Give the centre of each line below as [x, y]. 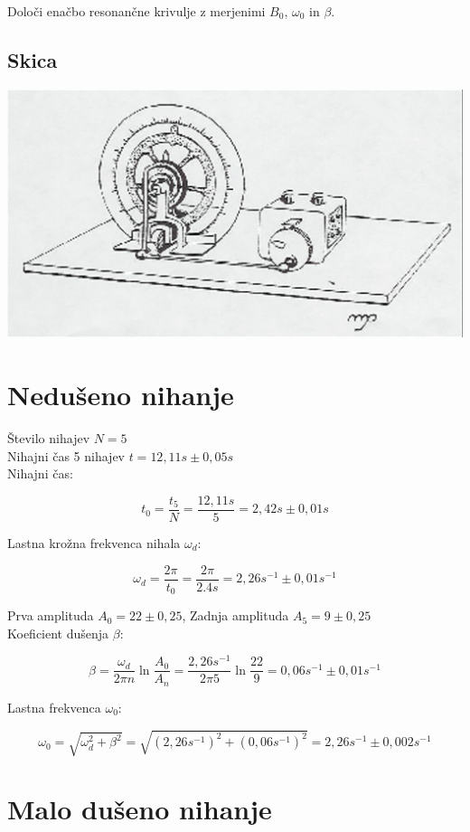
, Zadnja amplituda [235, 615]
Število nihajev [49, 438]
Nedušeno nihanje [121, 395]
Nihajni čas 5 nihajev [66, 455]
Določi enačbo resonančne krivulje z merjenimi [136, 11]
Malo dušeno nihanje [140, 809]
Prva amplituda [51, 615]
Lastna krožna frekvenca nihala [94, 543]
